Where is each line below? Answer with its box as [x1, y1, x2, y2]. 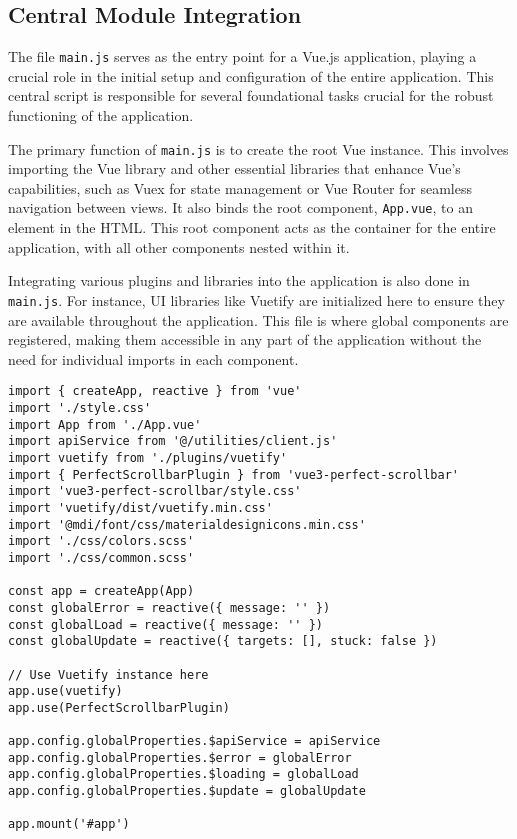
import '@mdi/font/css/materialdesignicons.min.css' [8, 517, 366, 532]
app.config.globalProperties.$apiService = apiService [8, 734, 381, 749]
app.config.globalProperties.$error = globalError [8, 750, 352, 765]
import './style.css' [8, 401, 152, 416]
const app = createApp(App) [8, 584, 195, 599]
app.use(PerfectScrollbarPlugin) [8, 700, 230, 715]
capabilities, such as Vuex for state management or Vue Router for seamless [8, 177, 473, 198]
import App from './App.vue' [8, 417, 202, 432]
